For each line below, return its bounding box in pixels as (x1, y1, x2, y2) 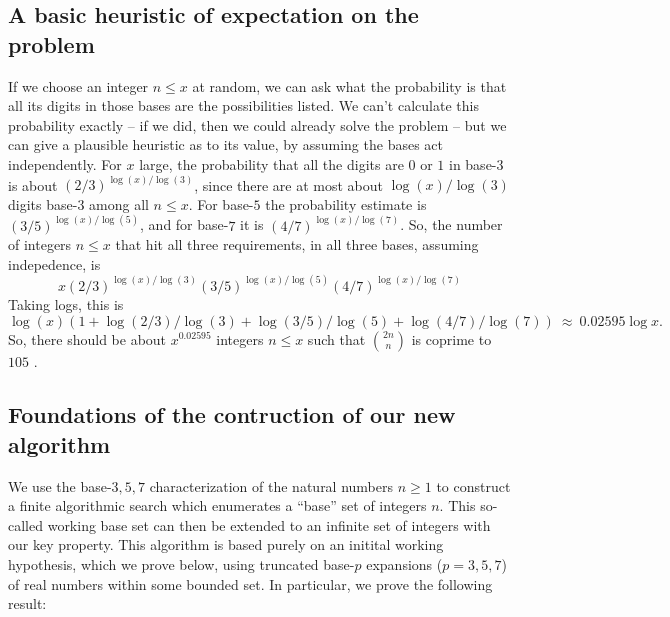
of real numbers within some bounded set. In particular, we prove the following (8, 573, 493, 594)
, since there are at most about (194, 174, 384, 195)
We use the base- (8, 475, 112, 496)
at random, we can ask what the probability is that (192, 75, 507, 96)
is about (8, 174, 58, 195)
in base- (448, 153, 497, 174)
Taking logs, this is (8, 293, 124, 314)
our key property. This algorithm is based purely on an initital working (8, 534, 444, 555)
